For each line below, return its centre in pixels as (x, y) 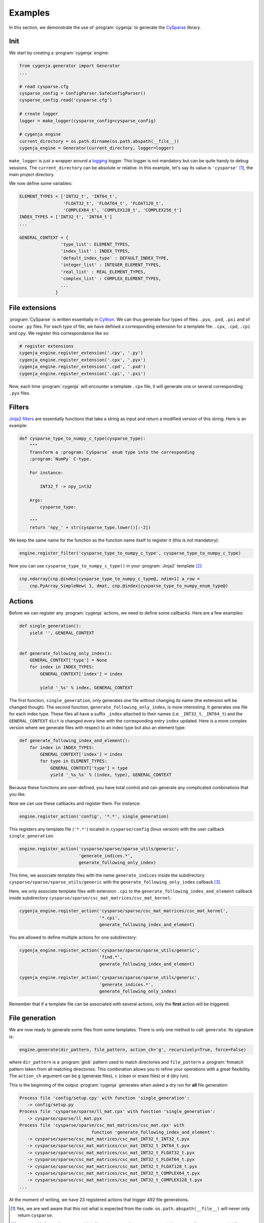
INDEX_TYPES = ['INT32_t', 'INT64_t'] (66, 217)
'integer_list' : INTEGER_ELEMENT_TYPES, (111, 265)
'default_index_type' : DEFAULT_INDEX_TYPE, (115, 258)
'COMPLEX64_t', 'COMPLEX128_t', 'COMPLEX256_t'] (122, 210)
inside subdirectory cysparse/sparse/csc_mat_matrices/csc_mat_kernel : (90, 898)
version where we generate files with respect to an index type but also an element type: (97, 728)
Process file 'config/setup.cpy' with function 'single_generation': (104, 1098)
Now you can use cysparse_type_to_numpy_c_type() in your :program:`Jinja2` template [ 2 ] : (106, 566)
